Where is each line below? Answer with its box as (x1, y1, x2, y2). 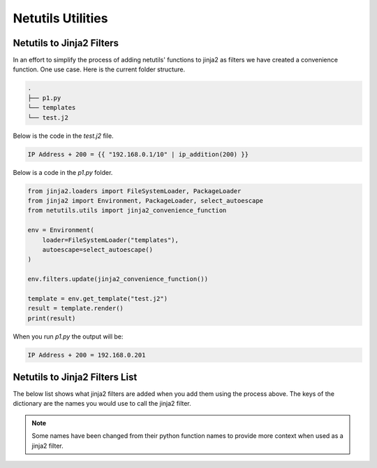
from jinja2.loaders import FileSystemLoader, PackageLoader (27, 187, 242, 195)
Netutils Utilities (13, 10, 108, 26)
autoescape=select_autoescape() (42, 246, 154, 253)
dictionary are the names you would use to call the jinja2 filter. (13, 399, 191, 408)
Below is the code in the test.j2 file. (13, 132, 114, 140)
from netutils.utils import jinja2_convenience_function (27, 206, 227, 215)
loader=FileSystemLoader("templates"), (42, 236, 179, 244)
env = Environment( (27, 226, 94, 234)
